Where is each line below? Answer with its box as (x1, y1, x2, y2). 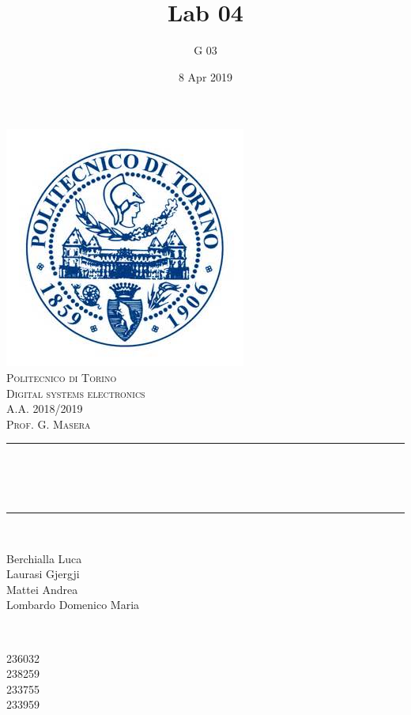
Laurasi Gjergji (6, 566, 80, 582)
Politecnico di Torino (6, 369, 117, 385)
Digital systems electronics (6, 384, 145, 401)
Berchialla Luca (6, 550, 82, 566)
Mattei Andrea (6, 581, 78, 597)
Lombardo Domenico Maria (6, 596, 140, 613)
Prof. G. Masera (6, 415, 91, 432)
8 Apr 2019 (178, 68, 233, 85)
